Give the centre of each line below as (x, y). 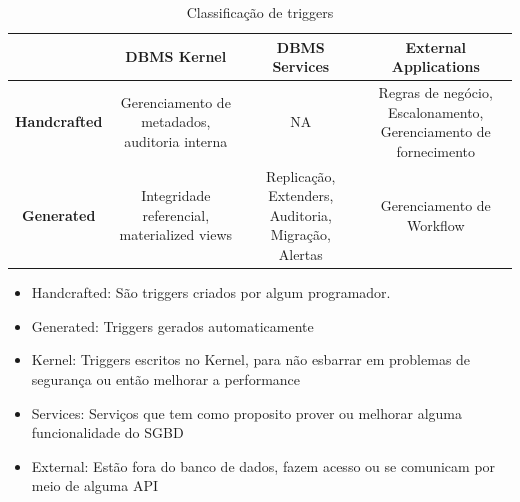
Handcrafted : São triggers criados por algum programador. (211, 292)
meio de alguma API (94, 485)
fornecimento (436, 150)
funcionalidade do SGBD (107, 432)
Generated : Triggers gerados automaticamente (172, 325)
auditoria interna (176, 141)
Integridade (176, 195)
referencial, (176, 214)
